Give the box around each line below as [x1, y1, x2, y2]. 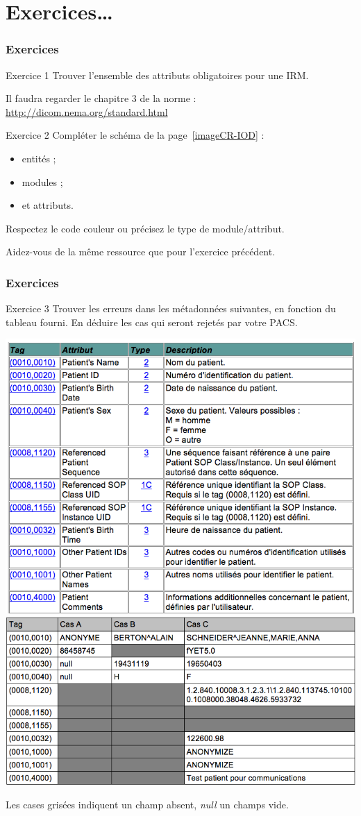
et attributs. [22, 198, 74, 212]
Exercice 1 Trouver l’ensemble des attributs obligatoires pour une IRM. [6, 67, 309, 82]
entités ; [22, 151, 56, 165]
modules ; [22, 174, 63, 189]
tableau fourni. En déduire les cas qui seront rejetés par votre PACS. [6, 314, 298, 329]
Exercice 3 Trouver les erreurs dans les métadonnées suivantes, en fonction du [6, 301, 336, 316]
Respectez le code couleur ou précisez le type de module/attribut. [6, 221, 285, 235]
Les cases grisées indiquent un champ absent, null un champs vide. [6, 797, 289, 812]
